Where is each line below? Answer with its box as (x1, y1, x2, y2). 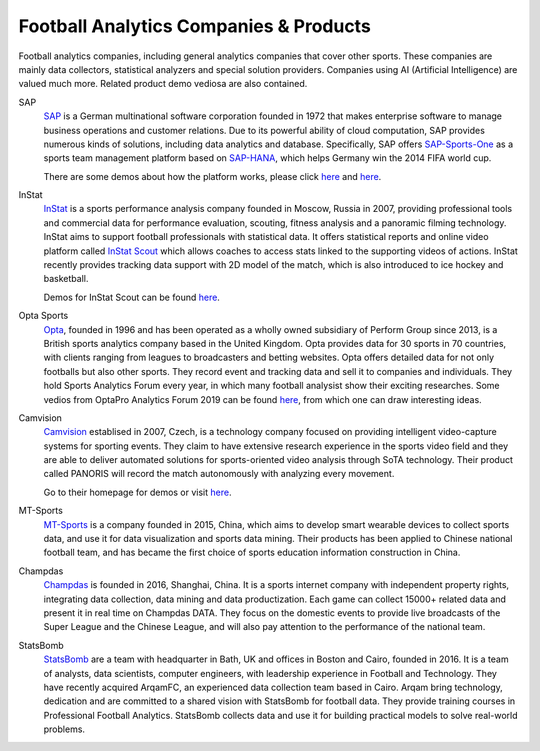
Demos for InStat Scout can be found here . (43, 291, 220, 303)
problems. (43, 723, 85, 735)
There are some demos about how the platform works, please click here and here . (43, 170, 382, 182)
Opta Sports (18, 310, 69, 322)
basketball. (43, 273, 89, 285)
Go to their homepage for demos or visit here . (43, 486, 232, 498)
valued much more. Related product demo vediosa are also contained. (18, 78, 308, 90)
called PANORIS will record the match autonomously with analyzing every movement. (43, 468, 395, 480)
